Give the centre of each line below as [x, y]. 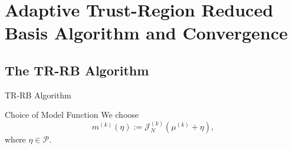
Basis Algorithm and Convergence [146, 33]
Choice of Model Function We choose [72, 115]
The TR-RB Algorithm [77, 70]
